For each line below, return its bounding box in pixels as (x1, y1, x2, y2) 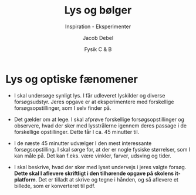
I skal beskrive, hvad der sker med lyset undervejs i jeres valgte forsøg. (13, 163, 187, 170)
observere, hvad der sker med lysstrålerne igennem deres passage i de (13, 122, 187, 129)
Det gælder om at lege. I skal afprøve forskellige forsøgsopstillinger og (13, 116, 185, 123)
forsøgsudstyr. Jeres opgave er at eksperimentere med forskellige (13, 98, 174, 105)
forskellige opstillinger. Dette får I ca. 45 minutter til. (13, 128, 140, 135)
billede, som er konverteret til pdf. (13, 182, 96, 189)
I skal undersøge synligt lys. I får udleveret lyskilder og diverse (13, 92, 165, 99)
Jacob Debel (82, 34, 114, 41)
